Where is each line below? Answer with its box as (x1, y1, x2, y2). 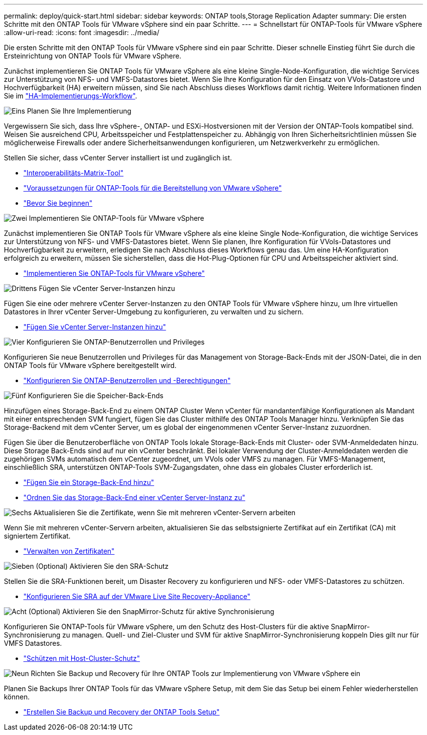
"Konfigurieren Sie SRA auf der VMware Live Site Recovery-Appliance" (23, 592, 251, 600)
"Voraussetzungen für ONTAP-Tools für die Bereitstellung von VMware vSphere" (23, 184, 282, 192)
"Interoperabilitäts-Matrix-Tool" (23, 169, 124, 177)
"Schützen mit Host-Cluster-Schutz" (23, 654, 140, 662)
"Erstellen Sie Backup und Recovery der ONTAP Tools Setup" (23, 708, 220, 716)
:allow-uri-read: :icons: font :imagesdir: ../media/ (4, 28, 159, 37)
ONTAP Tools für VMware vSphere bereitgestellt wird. (4, 361, 177, 369)
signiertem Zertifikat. (4, 532, 71, 540)
